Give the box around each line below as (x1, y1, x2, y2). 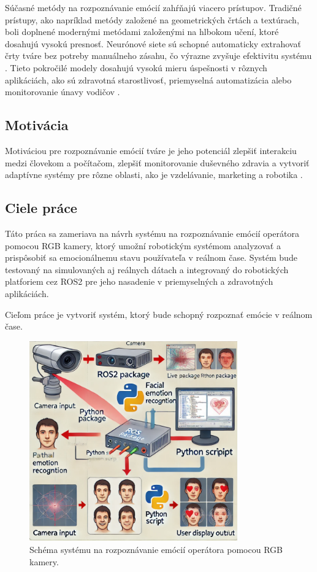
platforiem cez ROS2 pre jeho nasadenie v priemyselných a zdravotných (5, 275, 273, 288)
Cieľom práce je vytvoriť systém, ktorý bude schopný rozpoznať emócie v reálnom (5, 307, 313, 320)
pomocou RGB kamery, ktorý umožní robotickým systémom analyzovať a (5, 239, 281, 252)
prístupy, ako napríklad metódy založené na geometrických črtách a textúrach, (5, 13, 299, 26)
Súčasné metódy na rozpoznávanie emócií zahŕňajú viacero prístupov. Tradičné (5, 1, 302, 14)
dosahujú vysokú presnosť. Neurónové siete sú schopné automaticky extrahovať (5, 37, 301, 50)
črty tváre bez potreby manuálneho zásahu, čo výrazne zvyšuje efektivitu (5, 49, 279, 62)
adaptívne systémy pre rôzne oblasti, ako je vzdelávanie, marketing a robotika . (5, 168, 303, 181)
